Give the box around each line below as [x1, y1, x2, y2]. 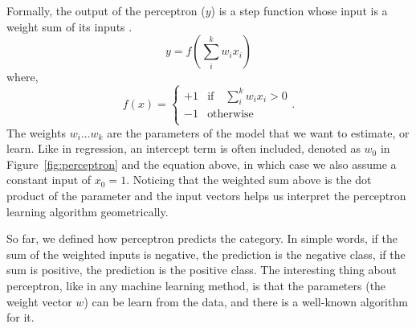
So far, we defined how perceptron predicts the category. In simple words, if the [6, 230, 398, 247]
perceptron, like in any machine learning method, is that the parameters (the [6, 277, 386, 294]
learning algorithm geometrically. [6, 203, 169, 219]
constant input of [6, 171, 92, 188]
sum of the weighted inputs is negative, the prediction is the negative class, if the [6, 245, 406, 262]
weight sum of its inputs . [6, 18, 133, 35]
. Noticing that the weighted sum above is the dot [126, 171, 372, 188]
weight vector [6, 293, 72, 310]
